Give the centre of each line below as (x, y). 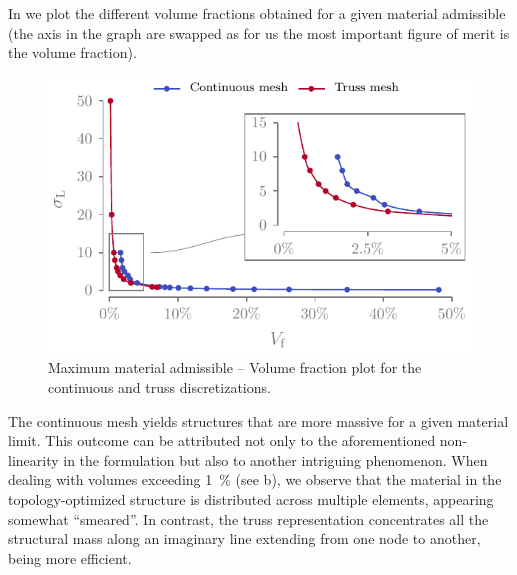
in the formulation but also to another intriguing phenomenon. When (275, 459)
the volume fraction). (72, 52)
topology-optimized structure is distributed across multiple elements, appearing (251, 498)
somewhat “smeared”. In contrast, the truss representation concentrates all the (248, 518)
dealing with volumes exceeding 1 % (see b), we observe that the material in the (255, 479)
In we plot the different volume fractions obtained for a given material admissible (257, 13)
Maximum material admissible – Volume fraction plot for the (235, 367)
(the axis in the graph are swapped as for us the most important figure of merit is (259, 32)
